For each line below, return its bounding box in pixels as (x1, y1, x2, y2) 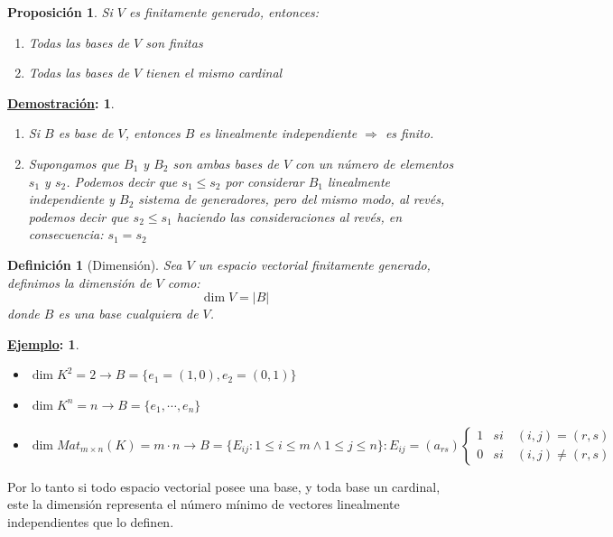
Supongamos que (28, 153, 119, 172)
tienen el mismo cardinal (145, 63, 283, 82)
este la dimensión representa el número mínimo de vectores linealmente (7, 495, 400, 514)
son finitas (145, 32, 203, 51)
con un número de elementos (295, 153, 454, 172)
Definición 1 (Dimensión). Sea (7, 255, 182, 273)
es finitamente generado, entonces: (128, 3, 320, 21)
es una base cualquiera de (58, 304, 199, 323)
